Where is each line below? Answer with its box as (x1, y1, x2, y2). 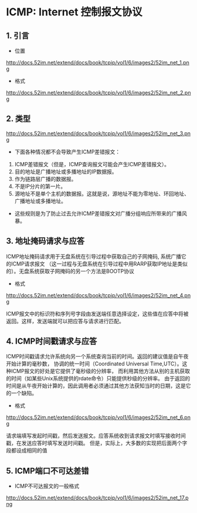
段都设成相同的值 (6, 447, 47, 454)
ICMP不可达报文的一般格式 (14, 482, 80, 489)
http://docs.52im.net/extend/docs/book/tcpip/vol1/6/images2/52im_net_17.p (6, 494, 189, 501)
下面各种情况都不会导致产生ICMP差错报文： (14, 148, 121, 155)
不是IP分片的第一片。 (14, 183, 66, 190)
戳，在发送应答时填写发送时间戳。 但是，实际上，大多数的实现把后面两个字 (6, 440, 188, 447)
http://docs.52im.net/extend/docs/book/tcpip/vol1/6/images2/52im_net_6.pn (6, 414, 191, 421)
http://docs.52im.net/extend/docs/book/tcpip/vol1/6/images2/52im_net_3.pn (6, 130, 191, 137)
